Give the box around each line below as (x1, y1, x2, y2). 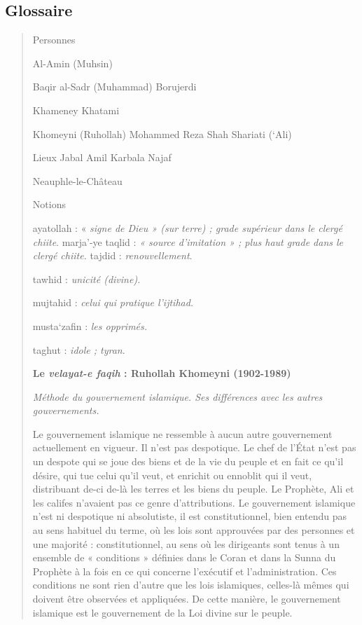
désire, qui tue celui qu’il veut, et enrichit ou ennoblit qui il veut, (32, 467, 312, 482)
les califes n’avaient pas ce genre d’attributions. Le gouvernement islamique (32, 495, 356, 509)
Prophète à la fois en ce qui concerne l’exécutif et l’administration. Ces (32, 563, 337, 578)
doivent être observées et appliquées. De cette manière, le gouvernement (32, 591, 341, 606)
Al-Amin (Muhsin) (32, 55, 113, 70)
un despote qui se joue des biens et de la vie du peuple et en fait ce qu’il (32, 454, 344, 469)
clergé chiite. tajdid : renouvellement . (32, 248, 193, 263)
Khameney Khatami (32, 102, 120, 117)
